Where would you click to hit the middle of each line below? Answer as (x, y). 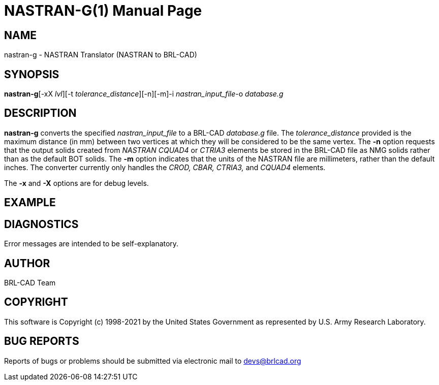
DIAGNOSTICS (41, 224)
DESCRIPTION (40, 113)
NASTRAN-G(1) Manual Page (103, 11)
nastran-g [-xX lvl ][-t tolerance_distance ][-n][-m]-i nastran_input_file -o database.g (144, 94)
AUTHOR (27, 263)
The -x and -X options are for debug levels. (76, 183)
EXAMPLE (30, 203)
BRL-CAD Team (30, 282)
